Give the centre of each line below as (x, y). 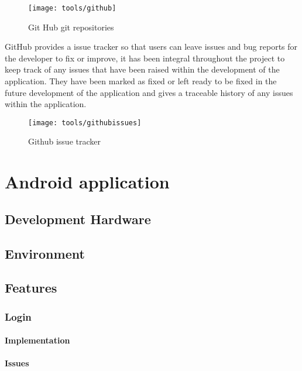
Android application (87, 182)
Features (31, 288)
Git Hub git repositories (71, 27)
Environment (45, 253)
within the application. (46, 104)
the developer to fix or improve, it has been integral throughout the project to (145, 58)
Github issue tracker (64, 141)
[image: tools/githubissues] (85, 123)
